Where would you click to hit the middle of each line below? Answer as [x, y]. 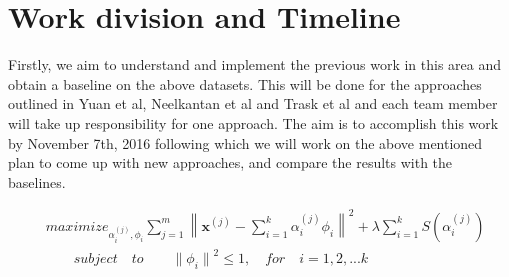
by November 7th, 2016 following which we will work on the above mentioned [245, 142]
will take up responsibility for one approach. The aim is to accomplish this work [253, 122]
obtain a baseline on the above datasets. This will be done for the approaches [245, 83]
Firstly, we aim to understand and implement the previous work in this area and [255, 64]
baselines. [37, 181]
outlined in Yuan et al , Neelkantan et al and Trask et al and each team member [253, 103]
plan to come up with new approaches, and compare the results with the [230, 162]
